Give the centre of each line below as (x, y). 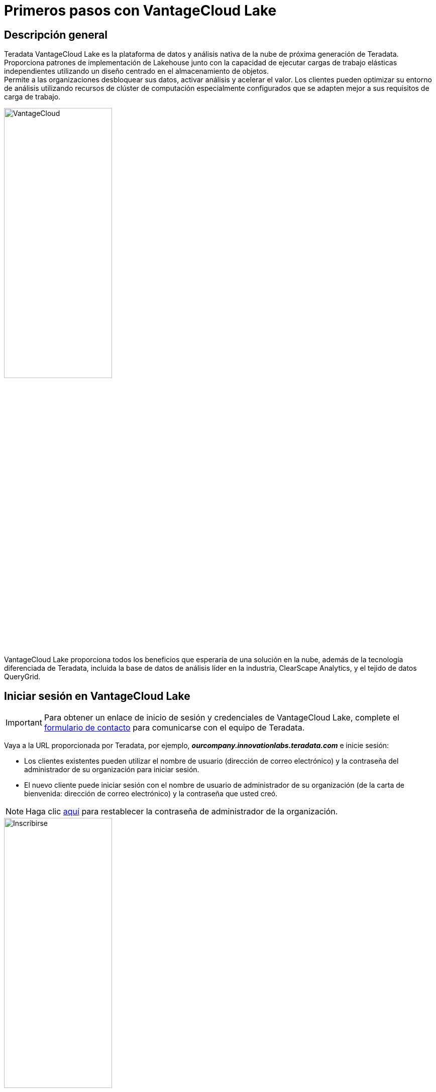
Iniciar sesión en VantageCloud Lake (97, 696)
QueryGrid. (22, 677)
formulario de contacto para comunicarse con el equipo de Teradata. (174, 728)
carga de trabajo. (32, 97)
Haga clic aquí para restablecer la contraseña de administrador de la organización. (182, 812)
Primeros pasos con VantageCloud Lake (140, 11)
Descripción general (56, 35)
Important (24, 723)
